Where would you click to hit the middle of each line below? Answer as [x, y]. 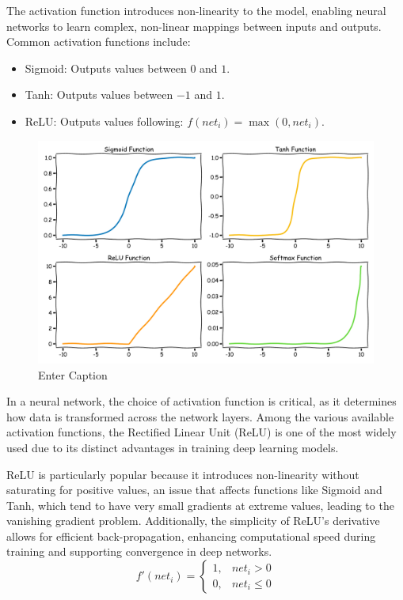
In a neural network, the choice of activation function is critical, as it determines [201, 401]
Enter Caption [73, 374]
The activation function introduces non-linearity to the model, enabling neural [196, 10]
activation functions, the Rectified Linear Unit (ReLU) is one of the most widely [201, 432]
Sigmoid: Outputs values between [106, 68]
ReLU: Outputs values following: [104, 121]
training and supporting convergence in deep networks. [139, 551]
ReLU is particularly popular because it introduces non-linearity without [183, 474]
